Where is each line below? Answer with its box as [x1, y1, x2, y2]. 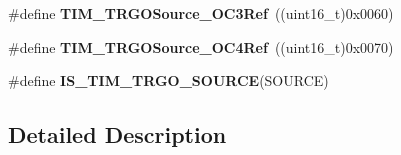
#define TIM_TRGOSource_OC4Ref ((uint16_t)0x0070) [8, 36, 394, 57]
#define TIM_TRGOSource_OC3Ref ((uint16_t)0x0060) [8, 3, 394, 23]
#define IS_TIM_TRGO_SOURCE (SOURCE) [8, 70, 329, 91]
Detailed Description [8, 119, 227, 150]
